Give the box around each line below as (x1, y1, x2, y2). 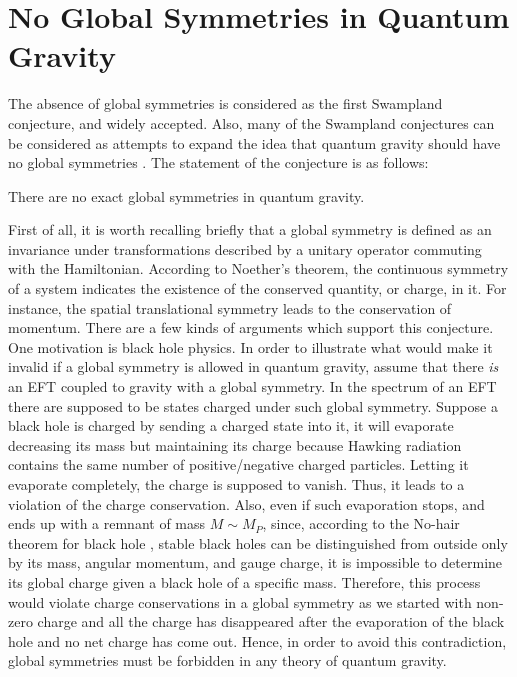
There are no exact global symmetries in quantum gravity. (8, 185, 365, 206)
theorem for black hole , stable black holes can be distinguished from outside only (8, 532, 508, 553)
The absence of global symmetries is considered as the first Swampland (8, 93, 443, 114)
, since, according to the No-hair (262, 513, 460, 534)
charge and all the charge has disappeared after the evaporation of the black (37, 611, 505, 632)
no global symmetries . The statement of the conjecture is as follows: (8, 152, 429, 173)
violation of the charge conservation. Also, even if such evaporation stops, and (8, 493, 485, 514)
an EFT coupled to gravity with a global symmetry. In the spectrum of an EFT (8, 376, 497, 397)
